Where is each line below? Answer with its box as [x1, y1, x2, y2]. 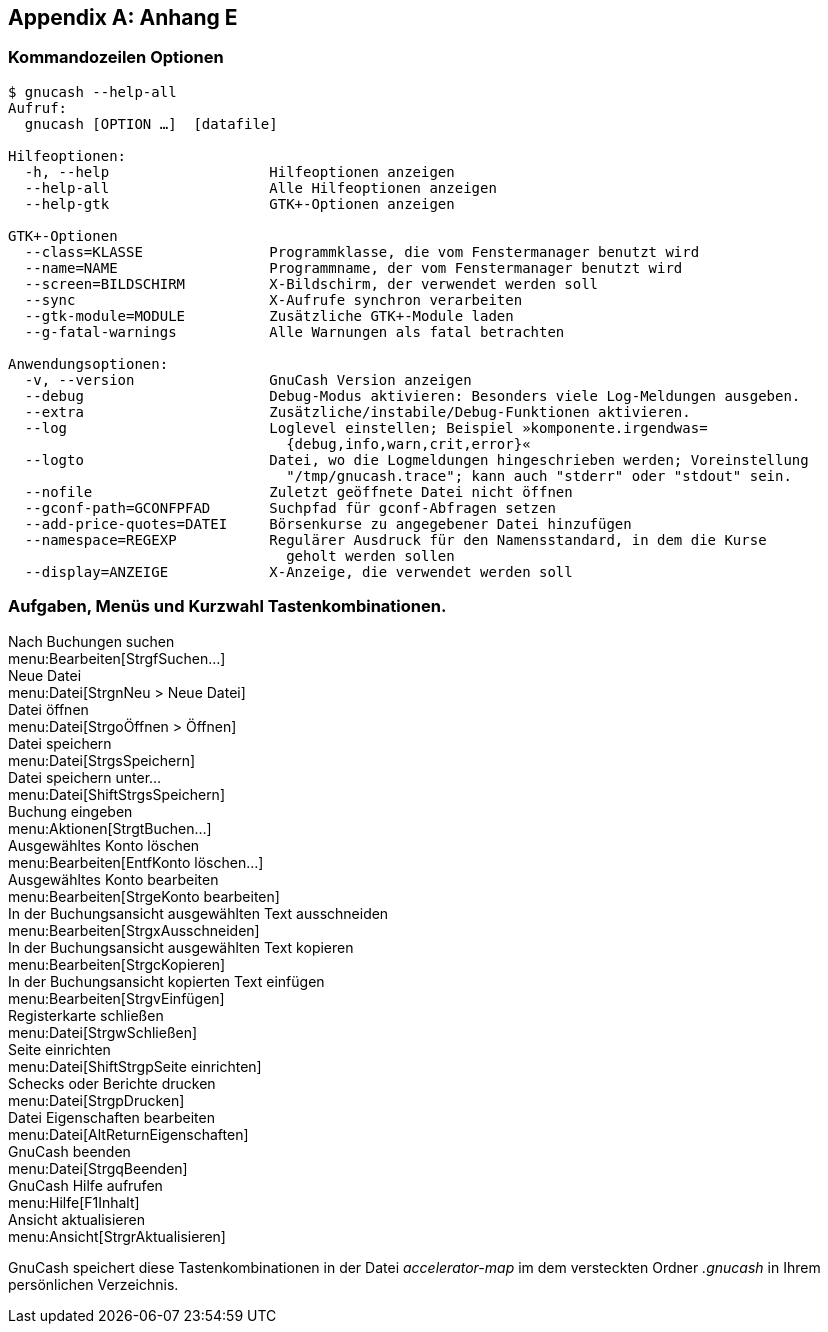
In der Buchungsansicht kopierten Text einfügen [8, 972, 325, 990]
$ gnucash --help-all [8, 83, 177, 100]
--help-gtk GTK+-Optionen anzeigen [24, 195, 455, 212]
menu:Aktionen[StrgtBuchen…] [8, 819, 212, 837]
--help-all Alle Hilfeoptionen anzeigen [24, 179, 497, 196]
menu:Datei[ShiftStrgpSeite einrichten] [8, 1057, 262, 1075]
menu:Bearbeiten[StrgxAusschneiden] [8, 921, 260, 939]
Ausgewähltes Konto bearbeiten [8, 870, 219, 888]
